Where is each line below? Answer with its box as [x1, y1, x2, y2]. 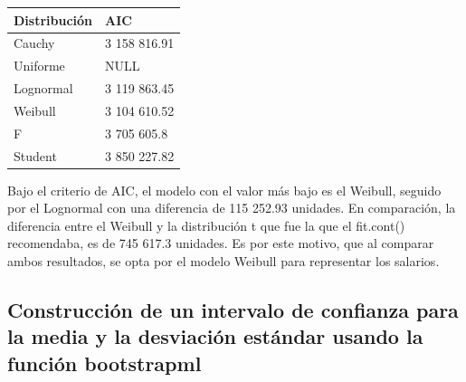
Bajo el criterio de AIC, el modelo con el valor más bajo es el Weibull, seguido [7, 180, 442, 199]
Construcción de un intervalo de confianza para [7, 296, 459, 324]
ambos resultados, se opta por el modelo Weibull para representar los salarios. [7, 252, 440, 271]
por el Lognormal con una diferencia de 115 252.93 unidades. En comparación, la [7, 198, 456, 217]
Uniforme [14, 56, 65, 75]
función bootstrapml [7, 349, 202, 377]
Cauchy [14, 33, 55, 53]
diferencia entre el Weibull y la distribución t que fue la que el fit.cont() [7, 215, 405, 234]
